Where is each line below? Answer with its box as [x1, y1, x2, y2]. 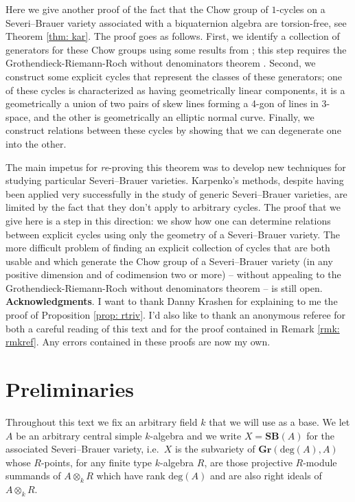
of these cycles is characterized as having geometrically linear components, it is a [5, 82, 345, 97]
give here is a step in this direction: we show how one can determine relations [5, 213, 331, 227]
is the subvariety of [174, 442, 255, 456]
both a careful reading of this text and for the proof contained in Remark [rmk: [5, 321, 340, 335]
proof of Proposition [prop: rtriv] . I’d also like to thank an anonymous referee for [5, 308, 346, 322]
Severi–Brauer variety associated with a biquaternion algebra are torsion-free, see [5, 15, 347, 30]
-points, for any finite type [41, 455, 152, 469]
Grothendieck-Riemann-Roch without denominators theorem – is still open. [5, 280, 323, 295]
